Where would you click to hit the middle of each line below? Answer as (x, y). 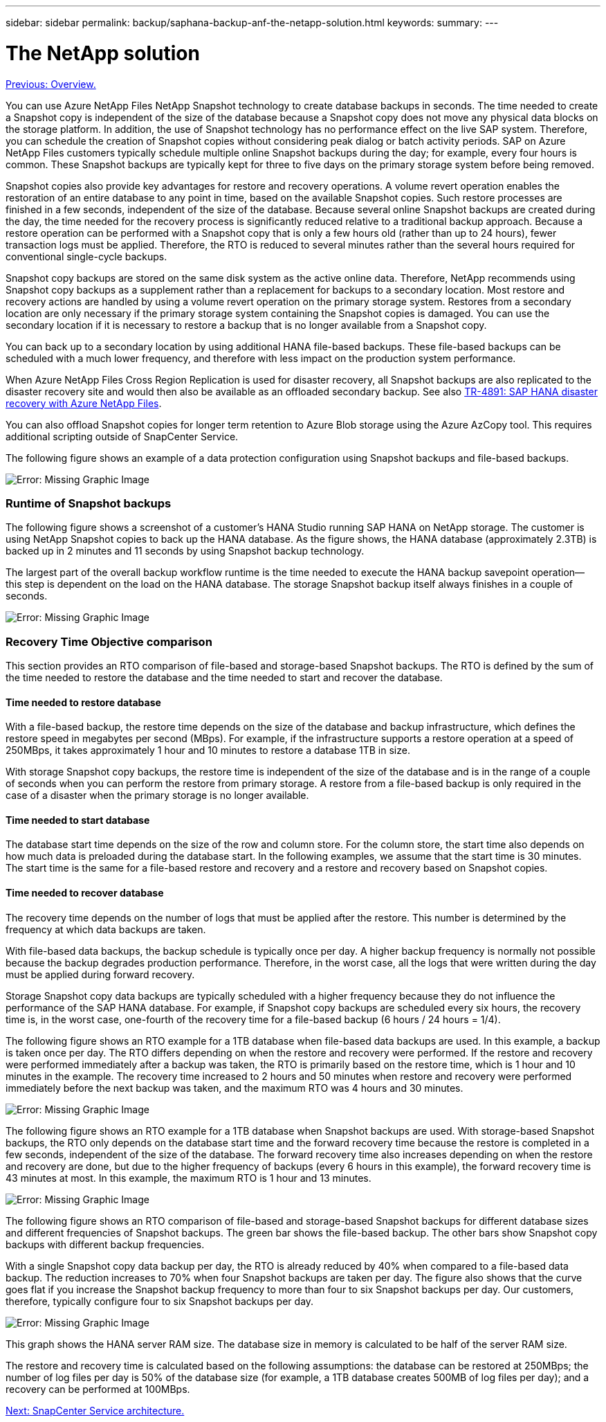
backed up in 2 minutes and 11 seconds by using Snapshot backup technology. (185, 551)
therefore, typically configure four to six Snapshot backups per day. (160, 1301)
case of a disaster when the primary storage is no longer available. (157, 795)
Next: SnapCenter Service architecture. (95, 1410)
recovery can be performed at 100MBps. (98, 1389)
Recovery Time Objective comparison (109, 641)
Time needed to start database (78, 820)
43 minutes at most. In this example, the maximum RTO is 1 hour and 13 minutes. (189, 1178)
